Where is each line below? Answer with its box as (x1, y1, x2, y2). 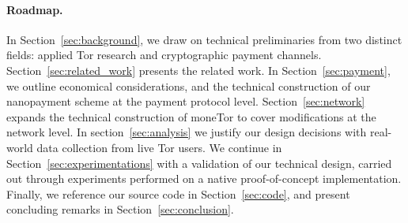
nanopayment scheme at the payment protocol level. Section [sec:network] (6, 93, 365, 110)
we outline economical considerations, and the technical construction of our (6, 77, 371, 94)
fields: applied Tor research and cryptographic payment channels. (6, 46, 322, 63)
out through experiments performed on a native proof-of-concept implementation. (6, 170, 402, 187)
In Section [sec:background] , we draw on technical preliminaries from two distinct (6, 31, 402, 47)
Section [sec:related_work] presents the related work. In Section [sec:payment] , (6, 61, 391, 78)
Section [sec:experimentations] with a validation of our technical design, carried (6, 154, 392, 171)
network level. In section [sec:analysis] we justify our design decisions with (6, 124, 367, 140)
